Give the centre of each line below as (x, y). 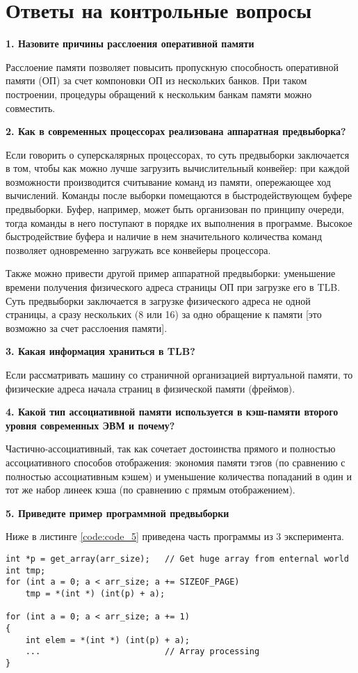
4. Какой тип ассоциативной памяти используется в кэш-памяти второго (172, 412)
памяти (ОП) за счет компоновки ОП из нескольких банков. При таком (156, 80)
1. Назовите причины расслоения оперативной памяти (130, 43)
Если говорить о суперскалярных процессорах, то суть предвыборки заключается (178, 154)
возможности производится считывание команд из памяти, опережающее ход (168, 181)
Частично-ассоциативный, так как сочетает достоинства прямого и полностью (171, 449)
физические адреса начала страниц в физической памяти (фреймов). (150, 388)
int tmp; (26, 570)
